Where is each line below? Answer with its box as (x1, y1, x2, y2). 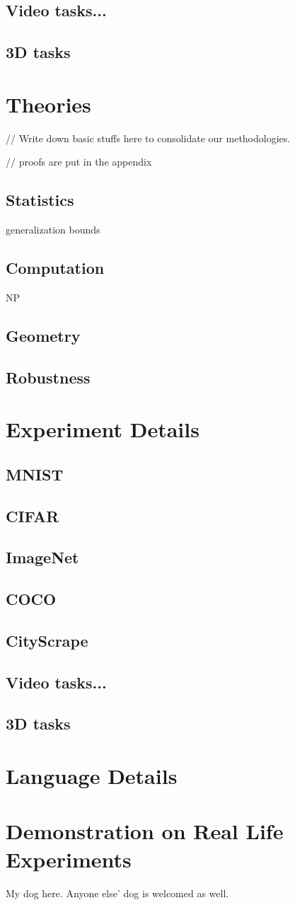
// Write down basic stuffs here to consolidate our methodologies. (6, 130, 291, 145)
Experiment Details (6, 415, 199, 444)
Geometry (6, 324, 81, 346)
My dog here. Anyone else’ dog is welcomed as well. (6, 885, 229, 900)
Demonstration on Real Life (6, 817, 284, 846)
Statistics (6, 189, 74, 211)
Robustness (6, 366, 91, 388)
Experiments (6, 844, 132, 873)
